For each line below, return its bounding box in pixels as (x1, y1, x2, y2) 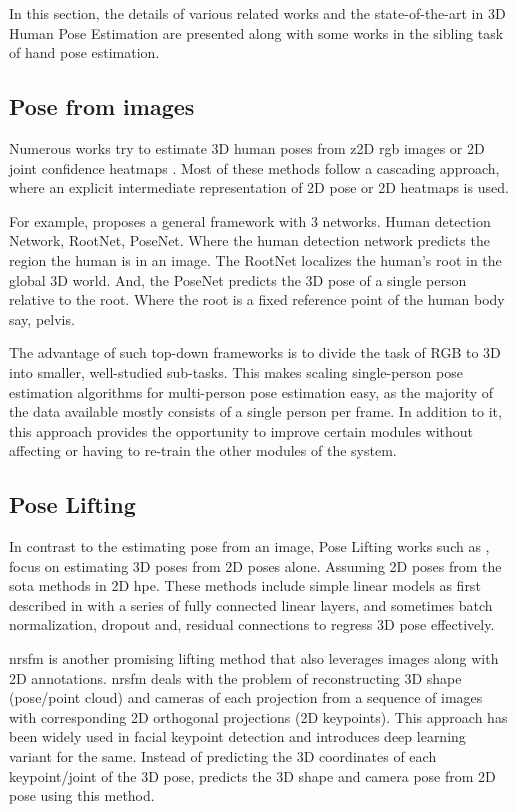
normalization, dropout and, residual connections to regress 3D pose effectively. (9, 614, 495, 635)
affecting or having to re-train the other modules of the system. (9, 440, 397, 461)
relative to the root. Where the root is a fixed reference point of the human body (9, 289, 505, 310)
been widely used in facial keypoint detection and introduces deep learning (9, 726, 466, 747)
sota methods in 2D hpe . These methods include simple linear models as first (9, 575, 481, 596)
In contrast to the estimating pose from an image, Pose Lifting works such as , (9, 536, 490, 557)
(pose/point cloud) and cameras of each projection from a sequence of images (9, 687, 483, 708)
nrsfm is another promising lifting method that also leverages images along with (9, 648, 499, 669)
